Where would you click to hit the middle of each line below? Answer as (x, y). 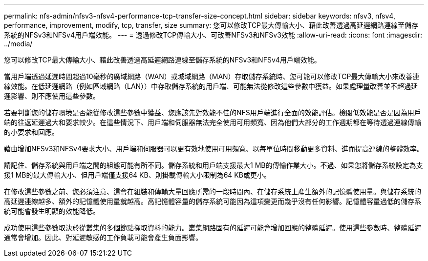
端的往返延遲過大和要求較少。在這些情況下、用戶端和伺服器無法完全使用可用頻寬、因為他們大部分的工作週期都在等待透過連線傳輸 (213, 122)
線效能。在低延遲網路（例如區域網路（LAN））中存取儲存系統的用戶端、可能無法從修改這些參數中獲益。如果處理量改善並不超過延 (211, 86)
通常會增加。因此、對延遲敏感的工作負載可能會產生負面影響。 (103, 237)
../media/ (18, 44)
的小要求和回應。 (31, 132)
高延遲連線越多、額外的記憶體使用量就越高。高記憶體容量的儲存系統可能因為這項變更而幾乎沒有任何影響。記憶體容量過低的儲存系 (213, 201)
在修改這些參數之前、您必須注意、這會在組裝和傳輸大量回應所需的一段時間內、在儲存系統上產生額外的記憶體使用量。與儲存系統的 (213, 191)
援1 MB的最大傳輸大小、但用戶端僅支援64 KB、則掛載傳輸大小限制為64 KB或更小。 (137, 175)
